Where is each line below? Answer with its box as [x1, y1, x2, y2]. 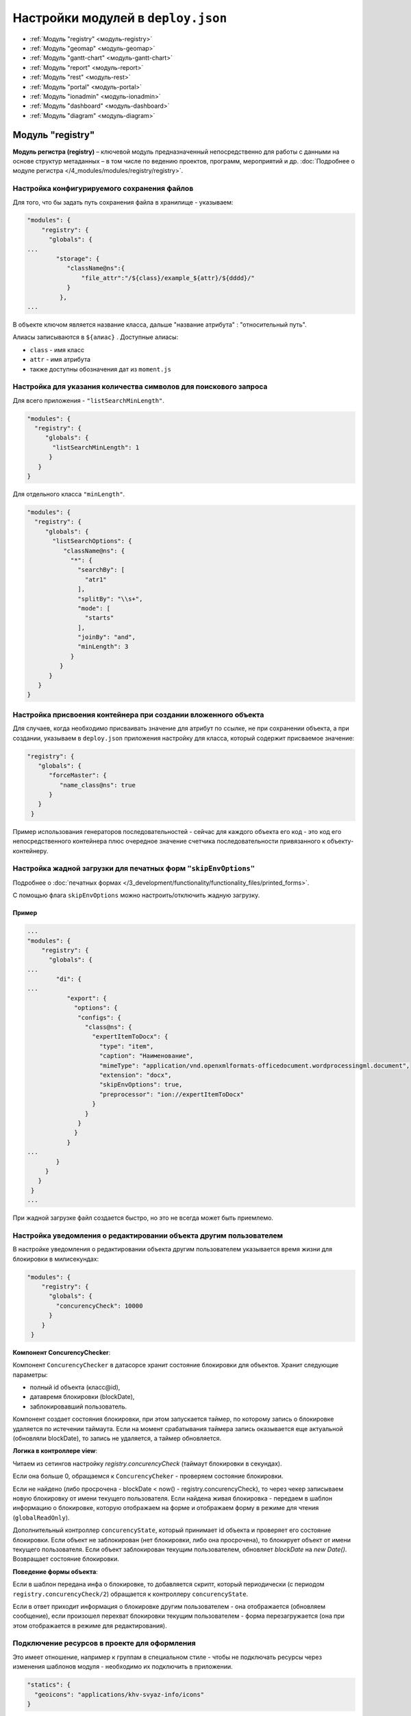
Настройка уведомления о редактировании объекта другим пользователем [12, 1231, 284, 1240]
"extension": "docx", [99, 1071, 172, 1079]
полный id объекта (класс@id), [29, 1383, 121, 1391]
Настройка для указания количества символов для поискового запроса [12, 382, 268, 391]
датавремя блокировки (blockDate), [29, 1393, 135, 1401]
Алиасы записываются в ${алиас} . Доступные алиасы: [12, 333, 179, 341]
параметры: [12, 1370, 48, 1379]
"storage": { [55, 255, 100, 263]
